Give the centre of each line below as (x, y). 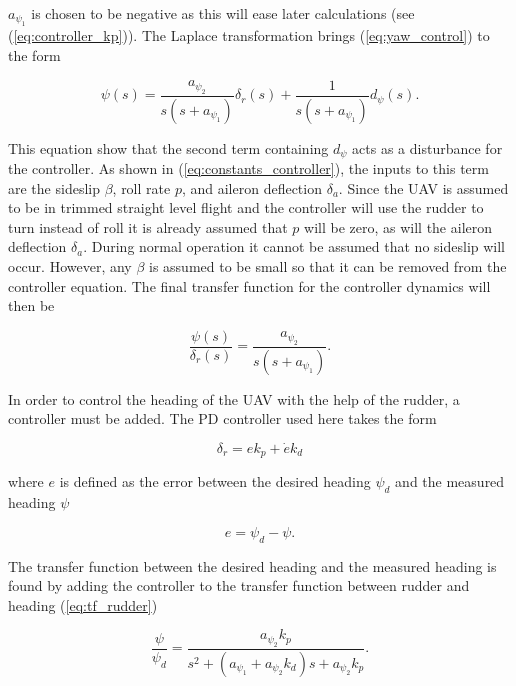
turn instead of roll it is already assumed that (148, 226)
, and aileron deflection (251, 187)
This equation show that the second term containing (168, 147)
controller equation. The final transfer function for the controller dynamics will (249, 285)
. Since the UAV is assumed (423, 187)
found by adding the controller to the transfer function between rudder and (239, 585)
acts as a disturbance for (427, 147)
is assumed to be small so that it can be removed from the (328, 265)
